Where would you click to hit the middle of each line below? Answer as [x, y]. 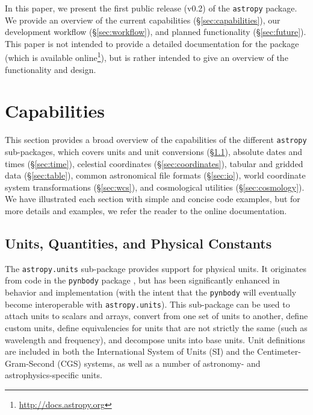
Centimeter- [279, 351]
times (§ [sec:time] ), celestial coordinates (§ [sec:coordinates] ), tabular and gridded [154, 163]
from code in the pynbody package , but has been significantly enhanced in [142, 280]
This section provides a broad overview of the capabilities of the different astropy [156, 140]
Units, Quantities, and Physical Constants [138, 243]
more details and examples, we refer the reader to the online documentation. [146, 211]
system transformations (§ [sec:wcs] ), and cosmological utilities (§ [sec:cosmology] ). [155, 187]
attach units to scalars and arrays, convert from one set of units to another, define [156, 316]
